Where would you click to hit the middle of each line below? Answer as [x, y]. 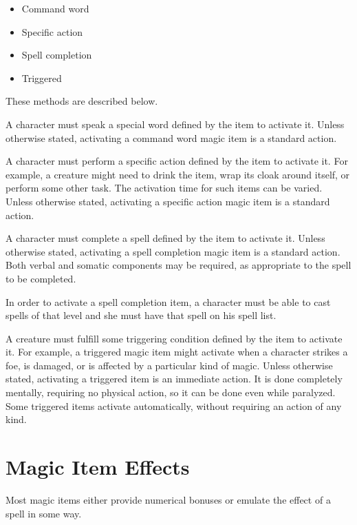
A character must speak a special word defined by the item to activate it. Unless [175, 124]
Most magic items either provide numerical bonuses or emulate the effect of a [168, 499]
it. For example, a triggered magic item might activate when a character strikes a [177, 352]
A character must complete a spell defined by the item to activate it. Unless [165, 238]
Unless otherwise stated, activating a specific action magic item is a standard [168, 201]
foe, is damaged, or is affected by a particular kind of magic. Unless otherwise [169, 365]
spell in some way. [44, 513]
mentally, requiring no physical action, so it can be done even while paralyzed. [171, 392]
